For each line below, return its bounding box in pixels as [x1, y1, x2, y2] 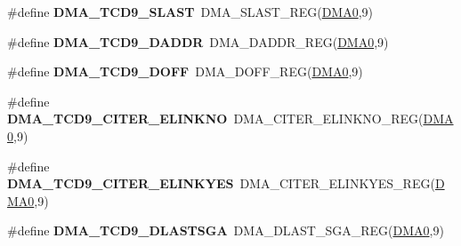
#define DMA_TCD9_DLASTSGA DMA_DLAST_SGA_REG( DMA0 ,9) [7, 221, 444, 240]
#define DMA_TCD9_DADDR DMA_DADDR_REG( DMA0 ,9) [7, 32, 389, 51]
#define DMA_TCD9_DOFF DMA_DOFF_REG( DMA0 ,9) [7, 62, 363, 81]
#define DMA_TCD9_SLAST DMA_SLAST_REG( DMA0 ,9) [7, 3, 374, 20]
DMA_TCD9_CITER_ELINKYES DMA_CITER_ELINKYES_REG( [7, 174, 435, 193]
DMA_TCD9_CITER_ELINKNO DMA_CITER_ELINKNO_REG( [7, 109, 424, 128]
